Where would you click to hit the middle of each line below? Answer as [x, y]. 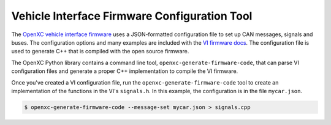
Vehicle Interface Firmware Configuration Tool [132, 16]
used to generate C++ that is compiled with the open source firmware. [100, 51]
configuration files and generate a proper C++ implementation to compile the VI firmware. [125, 71]
